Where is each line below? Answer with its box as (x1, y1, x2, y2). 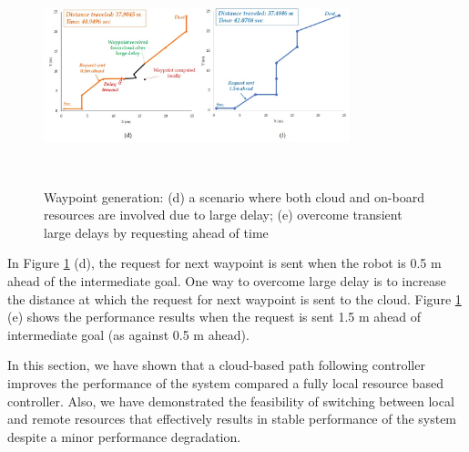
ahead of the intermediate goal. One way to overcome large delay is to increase (7, 271, 446, 290)
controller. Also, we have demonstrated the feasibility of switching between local (7, 391, 454, 410)
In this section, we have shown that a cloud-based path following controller (7, 355, 425, 375)
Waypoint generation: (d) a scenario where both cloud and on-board (44, 187, 424, 206)
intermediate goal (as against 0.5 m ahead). (7, 324, 250, 344)
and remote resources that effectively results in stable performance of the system (7, 409, 457, 428)
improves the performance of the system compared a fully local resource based (7, 373, 444, 392)
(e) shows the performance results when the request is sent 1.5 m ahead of (7, 307, 422, 326)
